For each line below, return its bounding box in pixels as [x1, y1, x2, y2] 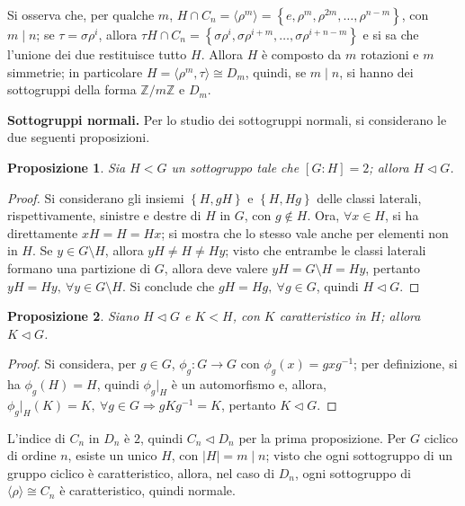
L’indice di [7, 428, 66, 447]
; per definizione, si [353, 354, 458, 373]
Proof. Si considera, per [7, 354, 137, 373]
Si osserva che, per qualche [7, 5, 155, 23]
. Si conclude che [121, 276, 215, 295]
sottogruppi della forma [7, 80, 137, 99]
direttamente [7, 223, 78, 242]
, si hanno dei [339, 62, 414, 81]
